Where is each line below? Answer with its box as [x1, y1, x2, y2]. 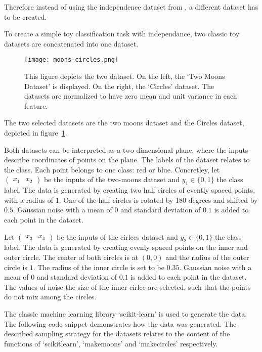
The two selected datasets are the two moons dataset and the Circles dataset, [4, 117, 244, 128]
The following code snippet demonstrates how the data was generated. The [4, 318, 237, 329]
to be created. [4, 11, 47, 22]
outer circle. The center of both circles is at [4, 251, 139, 262]
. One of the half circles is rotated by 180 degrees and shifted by [59, 194, 258, 205]
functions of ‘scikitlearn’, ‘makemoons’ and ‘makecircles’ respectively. [4, 338, 218, 348]
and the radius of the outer [165, 251, 249, 262]
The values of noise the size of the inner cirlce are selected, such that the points [4, 281, 251, 292]
